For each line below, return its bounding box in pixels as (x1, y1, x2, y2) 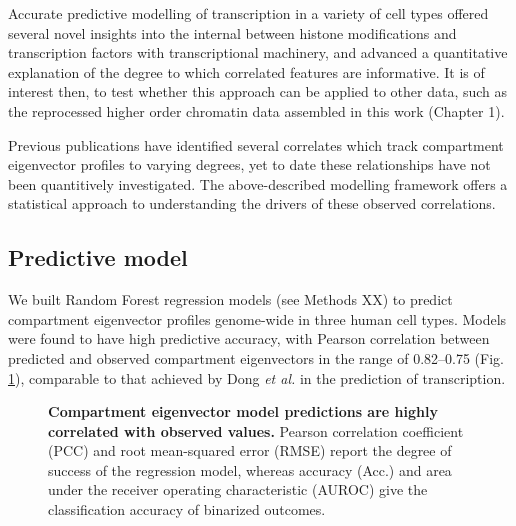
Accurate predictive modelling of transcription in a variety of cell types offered (8, 3, 489, 23)
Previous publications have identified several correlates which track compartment (8, 134, 504, 155)
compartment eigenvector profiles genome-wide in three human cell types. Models (8, 308, 507, 329)
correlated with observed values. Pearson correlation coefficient (48, 420, 464, 441)
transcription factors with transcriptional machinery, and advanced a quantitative (8, 42, 508, 63)
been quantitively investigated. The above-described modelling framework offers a (8, 173, 508, 194)
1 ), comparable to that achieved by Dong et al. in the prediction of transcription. (8, 367, 506, 388)
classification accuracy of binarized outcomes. (48, 499, 326, 520)
